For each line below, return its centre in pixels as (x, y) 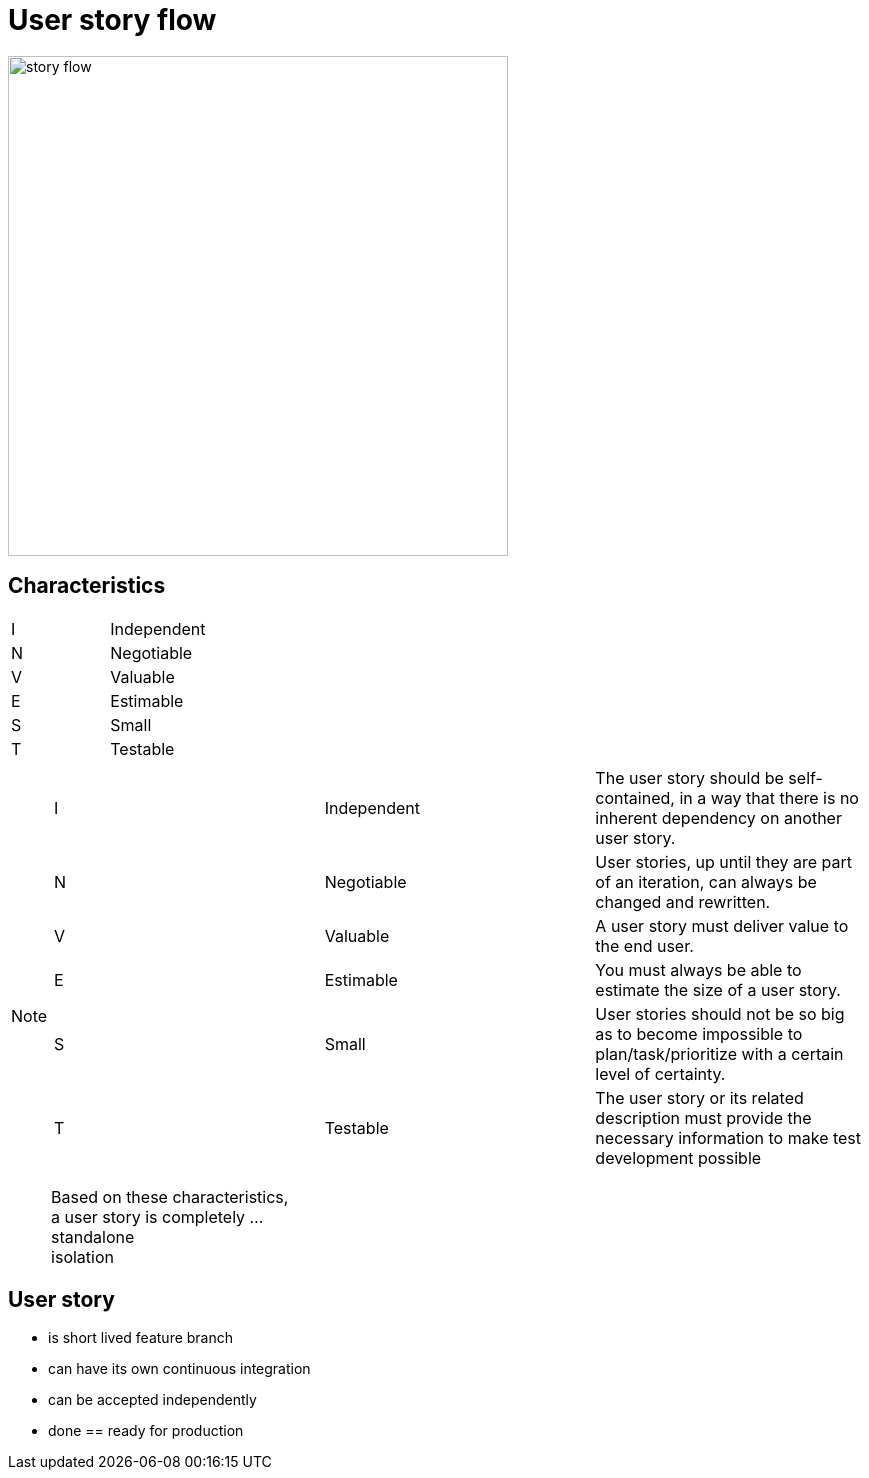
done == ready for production (146, 1431)
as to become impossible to (699, 1033)
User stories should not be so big (720, 1013)
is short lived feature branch (141, 1338)
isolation (82, 1256)
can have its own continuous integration (179, 1369)
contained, (635, 797)
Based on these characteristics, (170, 1196)
